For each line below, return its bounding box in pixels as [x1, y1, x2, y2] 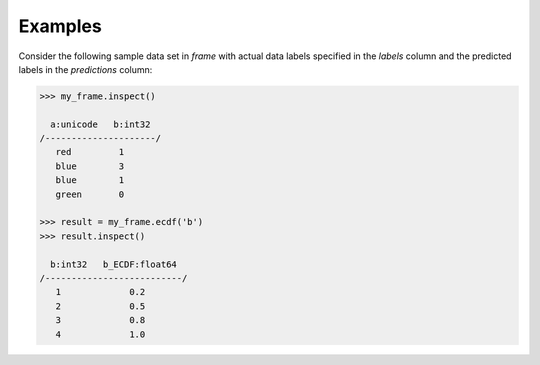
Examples [18, 15, 102, 37]
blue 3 [55, 160, 125, 172]
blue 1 [55, 175, 125, 186]
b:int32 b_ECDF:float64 [50, 258, 177, 270]
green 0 [55, 188, 125, 200]
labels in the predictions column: [18, 63, 153, 75]
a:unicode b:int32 [50, 118, 151, 130]
